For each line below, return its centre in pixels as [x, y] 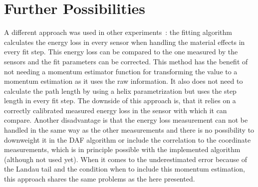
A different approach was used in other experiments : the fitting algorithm [118, 32]
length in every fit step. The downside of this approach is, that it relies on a [120, 100]
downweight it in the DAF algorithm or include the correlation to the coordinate [128, 139]
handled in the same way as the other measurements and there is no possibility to [129, 130]
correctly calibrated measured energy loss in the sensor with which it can [116, 110]
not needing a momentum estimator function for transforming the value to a [121, 71]
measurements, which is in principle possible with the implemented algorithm [122, 149]
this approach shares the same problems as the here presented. [100, 179]
